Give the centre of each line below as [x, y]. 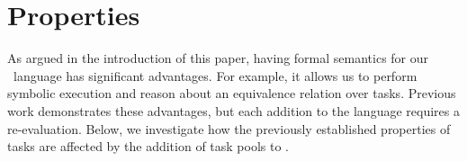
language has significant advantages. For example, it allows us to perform [215, 75]
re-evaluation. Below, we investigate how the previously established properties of [229, 128]
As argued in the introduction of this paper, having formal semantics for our [218, 58]
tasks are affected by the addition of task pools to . [148, 146]
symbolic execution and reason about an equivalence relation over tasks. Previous [232, 93]
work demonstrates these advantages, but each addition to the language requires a [233, 110]
